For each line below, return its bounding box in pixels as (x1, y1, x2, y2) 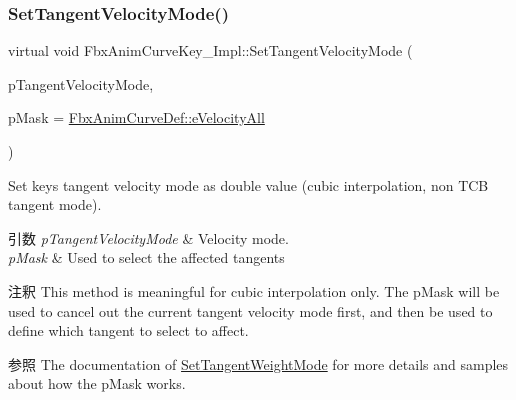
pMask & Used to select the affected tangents (8, 247, 285, 268)
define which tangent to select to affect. (8, 320, 249, 341)
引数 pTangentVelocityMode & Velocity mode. (8, 227, 289, 248)
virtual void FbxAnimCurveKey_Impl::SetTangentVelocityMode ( (8, 40, 413, 61)
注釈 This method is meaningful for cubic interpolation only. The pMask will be (8, 280, 500, 301)
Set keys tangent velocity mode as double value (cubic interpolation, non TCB (8, 174, 489, 195)
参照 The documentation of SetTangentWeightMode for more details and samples (8, 353, 509, 374)
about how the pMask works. (8, 373, 186, 394)
